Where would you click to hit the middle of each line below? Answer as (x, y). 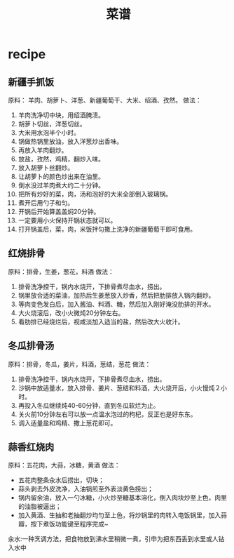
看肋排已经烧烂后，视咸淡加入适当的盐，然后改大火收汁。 (101, 321)
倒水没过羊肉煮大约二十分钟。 (61, 185)
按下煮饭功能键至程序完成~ (70, 524)
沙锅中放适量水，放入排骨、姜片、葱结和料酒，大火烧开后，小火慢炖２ (119, 387)
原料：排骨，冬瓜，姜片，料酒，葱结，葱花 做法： (80, 364)
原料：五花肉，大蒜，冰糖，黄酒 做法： (64, 465)
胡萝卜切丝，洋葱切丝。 (52, 124)
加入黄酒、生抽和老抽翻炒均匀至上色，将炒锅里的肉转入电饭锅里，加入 (119, 515)
